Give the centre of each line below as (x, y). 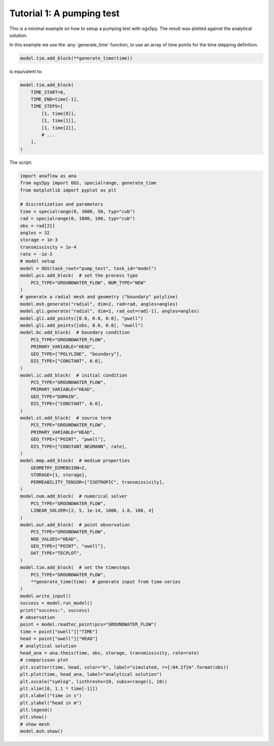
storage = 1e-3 (39, 240)
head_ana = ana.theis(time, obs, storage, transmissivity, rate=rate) (110, 653)
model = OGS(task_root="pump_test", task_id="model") (88, 268)
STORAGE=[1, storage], (59, 475)
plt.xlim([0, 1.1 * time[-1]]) (59, 688)
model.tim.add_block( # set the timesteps (75, 568)
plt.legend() (36, 710)
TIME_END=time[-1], (55, 99)
